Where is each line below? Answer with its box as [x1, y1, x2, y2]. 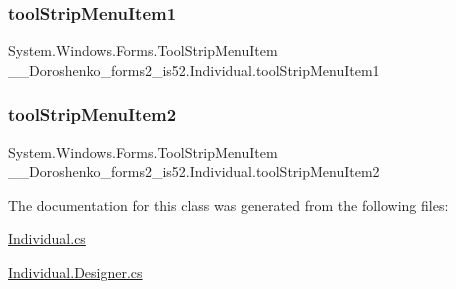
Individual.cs [8, 228, 86, 249]
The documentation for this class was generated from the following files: [8, 194, 449, 215]
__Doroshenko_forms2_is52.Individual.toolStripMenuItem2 [8, 161, 380, 182]
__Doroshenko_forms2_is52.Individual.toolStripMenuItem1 [8, 59, 380, 80]
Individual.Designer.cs [8, 262, 143, 282]
